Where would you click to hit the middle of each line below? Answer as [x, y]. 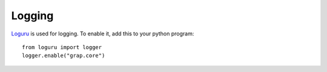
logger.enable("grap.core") [64, 56]
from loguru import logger [62, 47]
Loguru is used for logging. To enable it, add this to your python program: [103, 34]
